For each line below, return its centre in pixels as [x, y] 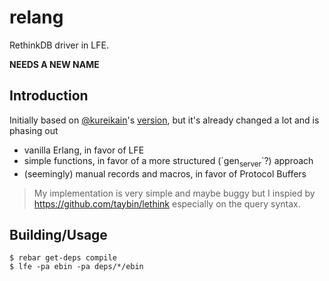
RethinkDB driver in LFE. [59, 45]
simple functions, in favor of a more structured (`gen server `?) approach [168, 161]
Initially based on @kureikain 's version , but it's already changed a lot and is [164, 120]
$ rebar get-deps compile [63, 258]
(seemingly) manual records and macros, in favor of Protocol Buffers [165, 173]
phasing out [34, 130]
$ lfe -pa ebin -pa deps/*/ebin [76, 267]
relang [36, 17]
